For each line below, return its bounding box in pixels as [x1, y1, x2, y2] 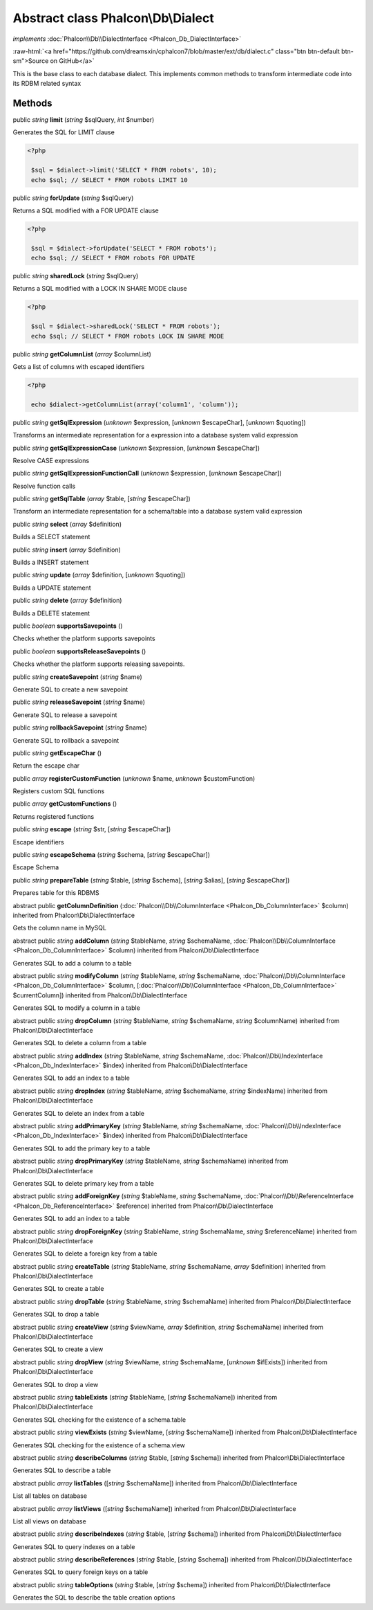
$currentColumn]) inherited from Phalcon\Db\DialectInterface [12, 991, 188, 1000]
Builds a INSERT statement [12, 558, 89, 567]
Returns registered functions [12, 812, 95, 820]
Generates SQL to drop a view [12, 1380, 99, 1389]
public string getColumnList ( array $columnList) [12, 350, 152, 358]
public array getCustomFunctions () [12, 799, 117, 808]
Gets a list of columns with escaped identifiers [12, 363, 145, 370]
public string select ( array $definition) [12, 520, 122, 528]
